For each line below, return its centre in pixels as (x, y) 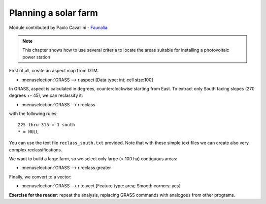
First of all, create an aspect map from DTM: (54, 71)
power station (36, 57)
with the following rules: (33, 114)
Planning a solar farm (53, 13)
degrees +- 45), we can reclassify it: (46, 95)
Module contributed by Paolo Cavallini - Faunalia (58, 28)
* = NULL (28, 132)
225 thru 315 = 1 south (47, 125)
